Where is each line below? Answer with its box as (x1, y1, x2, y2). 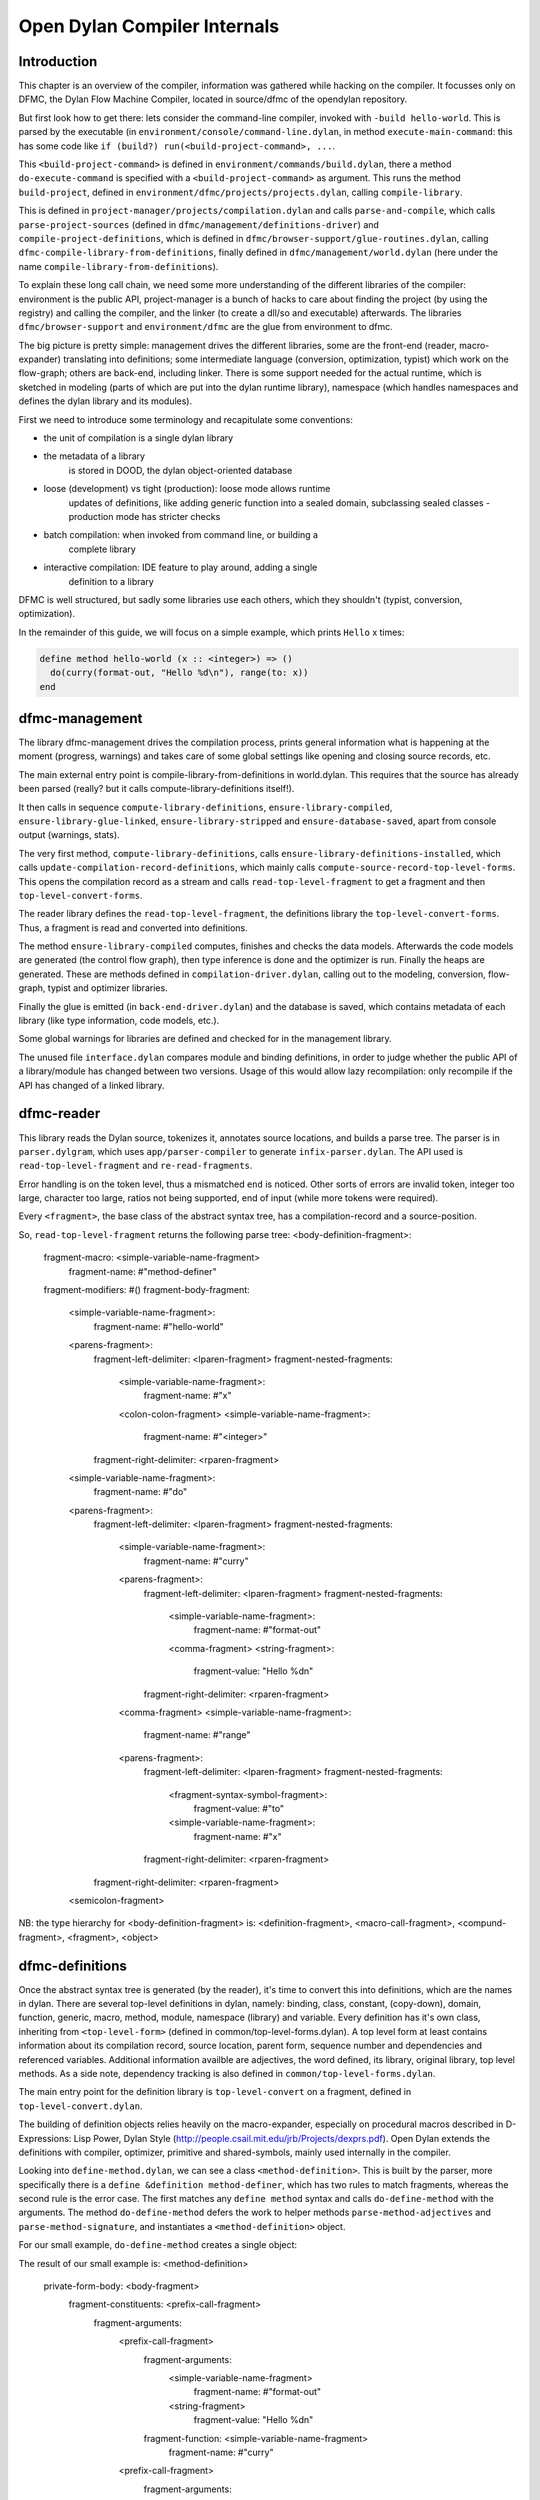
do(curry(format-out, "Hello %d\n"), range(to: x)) (50, 667, 309, 679)
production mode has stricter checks (68, 511, 221, 522)
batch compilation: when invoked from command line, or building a (43, 529, 319, 541)
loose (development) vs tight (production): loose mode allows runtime (43, 483, 331, 495)
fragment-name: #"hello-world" (93, 1320, 224, 1332)
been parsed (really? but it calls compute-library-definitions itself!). (18, 783, 295, 795)
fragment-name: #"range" (143, 1729, 251, 1741)
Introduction (18, 53, 98, 70)
